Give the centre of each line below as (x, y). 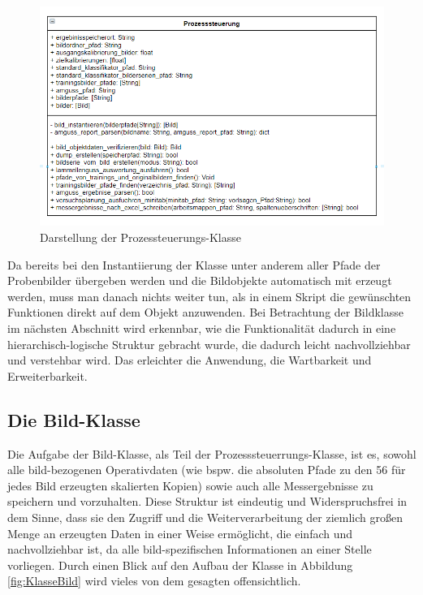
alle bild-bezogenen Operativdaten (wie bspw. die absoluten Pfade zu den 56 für (207, 470)
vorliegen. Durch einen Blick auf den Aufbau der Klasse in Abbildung (180, 565)
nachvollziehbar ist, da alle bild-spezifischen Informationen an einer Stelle (190, 549)
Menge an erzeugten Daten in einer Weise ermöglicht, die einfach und (180, 533)
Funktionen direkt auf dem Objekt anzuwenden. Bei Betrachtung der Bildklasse (205, 312)
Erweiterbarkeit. (47, 375)
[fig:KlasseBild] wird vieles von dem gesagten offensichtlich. (154, 581)
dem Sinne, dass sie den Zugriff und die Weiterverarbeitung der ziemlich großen (205, 517)
